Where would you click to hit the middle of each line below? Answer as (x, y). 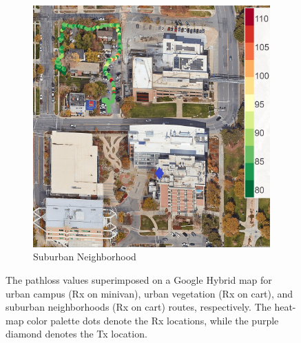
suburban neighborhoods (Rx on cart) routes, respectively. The (138, 307)
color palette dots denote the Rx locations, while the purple (153, 320)
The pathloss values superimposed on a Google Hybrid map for (139, 280)
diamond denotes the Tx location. (76, 334)
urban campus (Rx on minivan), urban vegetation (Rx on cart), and (149, 293)
